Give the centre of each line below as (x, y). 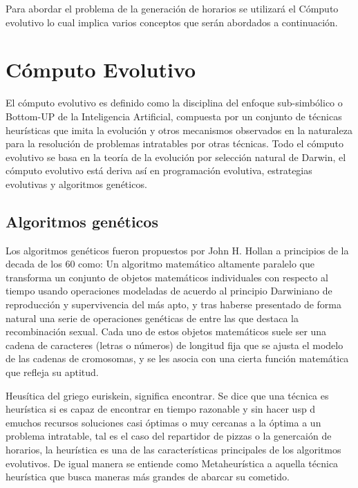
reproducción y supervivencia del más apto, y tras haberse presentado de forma (173, 304)
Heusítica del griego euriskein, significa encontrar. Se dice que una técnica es (167, 395)
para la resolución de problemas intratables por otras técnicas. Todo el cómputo (175, 143)
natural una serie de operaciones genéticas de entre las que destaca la (152, 318)
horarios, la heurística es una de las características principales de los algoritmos (173, 449)
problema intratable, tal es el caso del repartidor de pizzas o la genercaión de (169, 436)
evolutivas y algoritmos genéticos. (76, 184)
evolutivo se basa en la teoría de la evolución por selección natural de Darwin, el (176, 157)
